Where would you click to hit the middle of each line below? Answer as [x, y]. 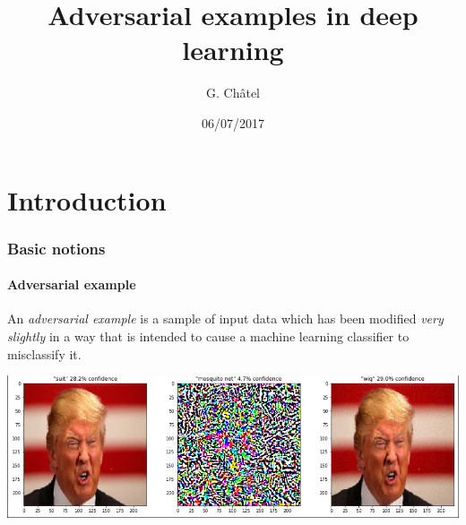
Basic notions [56, 248]
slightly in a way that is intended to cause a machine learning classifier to [208, 336]
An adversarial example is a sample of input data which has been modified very [225, 318]
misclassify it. [44, 353]
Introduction [87, 199]
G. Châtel [233, 93]
